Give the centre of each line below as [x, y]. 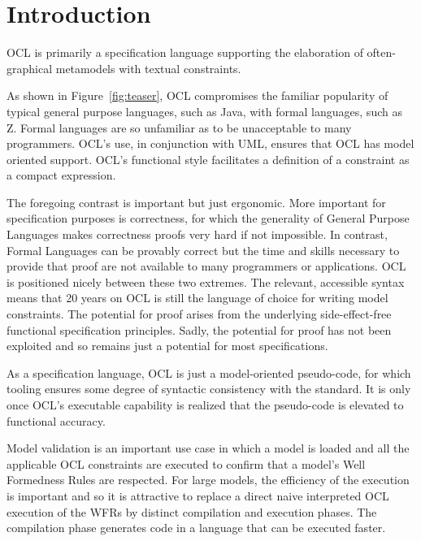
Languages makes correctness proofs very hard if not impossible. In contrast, [197, 234]
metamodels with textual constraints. [148, 68]
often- [381, 52]
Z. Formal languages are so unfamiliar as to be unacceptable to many [179, 127]
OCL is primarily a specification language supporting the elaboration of [185, 52]
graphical [30, 68]
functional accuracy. [56, 420]
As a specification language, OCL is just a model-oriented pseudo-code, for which [209, 372]
